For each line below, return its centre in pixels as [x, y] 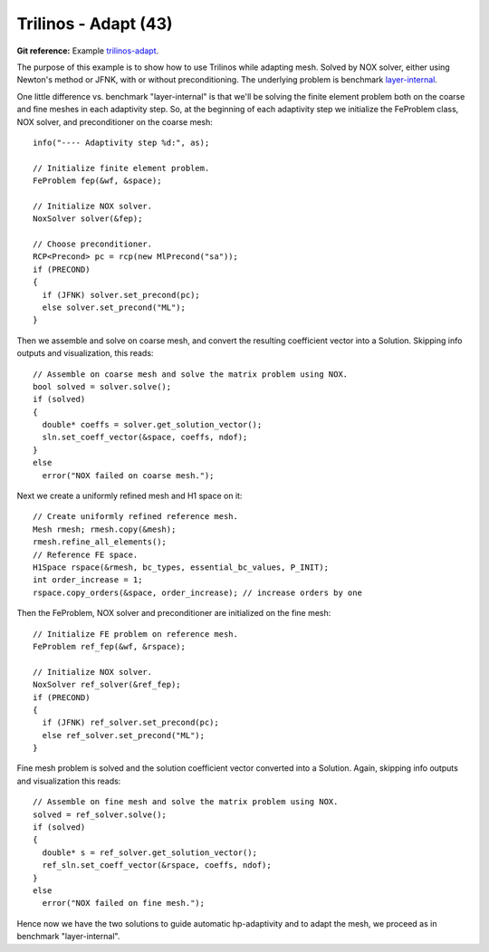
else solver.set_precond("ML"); [114, 307]
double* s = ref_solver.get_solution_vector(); [150, 852]
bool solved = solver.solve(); [102, 386]
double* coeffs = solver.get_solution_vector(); [152, 425]
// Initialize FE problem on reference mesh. [136, 634]
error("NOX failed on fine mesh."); [124, 903]
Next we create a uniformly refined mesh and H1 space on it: [129, 496]
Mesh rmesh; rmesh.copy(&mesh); [105, 529]
